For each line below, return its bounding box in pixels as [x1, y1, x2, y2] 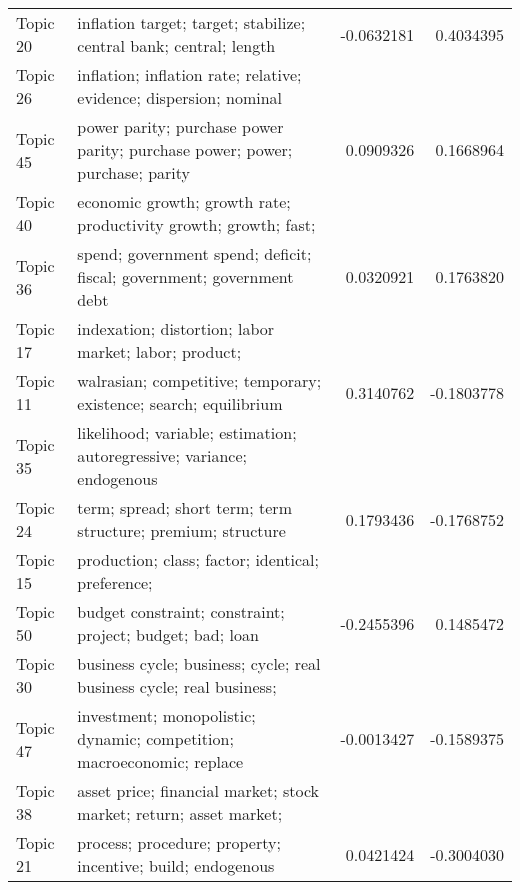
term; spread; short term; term [77, 496, 292, 519]
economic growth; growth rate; [77, 190, 291, 213]
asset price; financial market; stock [77, 779, 320, 802]
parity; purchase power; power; [77, 138, 293, 161]
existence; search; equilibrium [77, 392, 283, 415]
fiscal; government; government [77, 265, 294, 288]
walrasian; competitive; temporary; [77, 369, 322, 392]
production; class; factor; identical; [77, 548, 319, 571]
